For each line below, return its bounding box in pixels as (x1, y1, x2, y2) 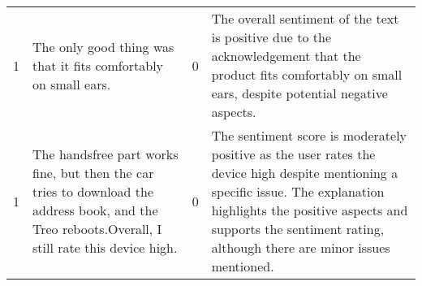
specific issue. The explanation (211, 182, 385, 201)
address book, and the (32, 201, 158, 219)
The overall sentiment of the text (211, 9, 399, 28)
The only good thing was (32, 37, 174, 56)
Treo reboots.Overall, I (32, 219, 162, 238)
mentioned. (211, 257, 274, 275)
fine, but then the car (32, 163, 154, 182)
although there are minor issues (211, 238, 390, 257)
